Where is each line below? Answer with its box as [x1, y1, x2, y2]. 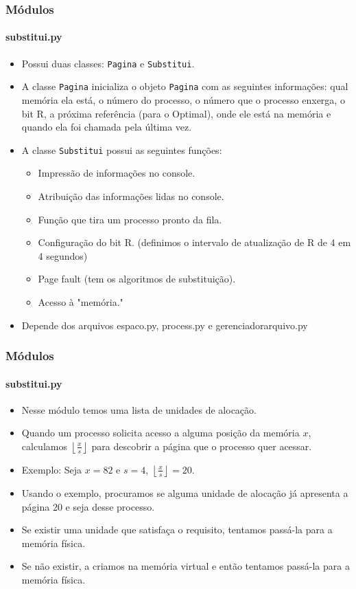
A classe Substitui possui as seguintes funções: [21, 142, 222, 157]
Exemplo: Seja [21, 462, 82, 476]
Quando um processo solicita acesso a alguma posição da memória [21, 425, 300, 440]
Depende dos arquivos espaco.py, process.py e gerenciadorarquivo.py [21, 318, 308, 332]
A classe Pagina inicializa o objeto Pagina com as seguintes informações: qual [21, 79, 348, 93]
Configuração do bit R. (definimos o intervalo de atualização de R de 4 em [38, 235, 351, 249]
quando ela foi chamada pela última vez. [21, 120, 192, 134]
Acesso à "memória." [38, 294, 123, 309]
